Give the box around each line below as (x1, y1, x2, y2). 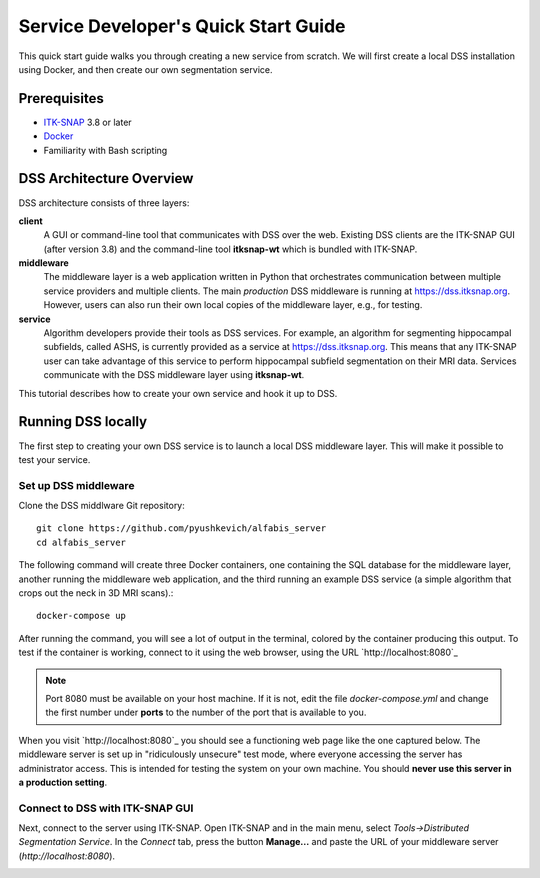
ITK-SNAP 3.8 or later (43, 116, 132, 128)
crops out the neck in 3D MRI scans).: (18, 587, 174, 599)
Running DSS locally (18, 413, 148, 430)
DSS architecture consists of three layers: (18, 196, 190, 209)
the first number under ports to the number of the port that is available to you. (45, 706, 367, 719)
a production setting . (18, 776, 108, 788)
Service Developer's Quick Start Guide (18, 15, 346, 37)
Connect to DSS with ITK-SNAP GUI (18, 801, 194, 815)
